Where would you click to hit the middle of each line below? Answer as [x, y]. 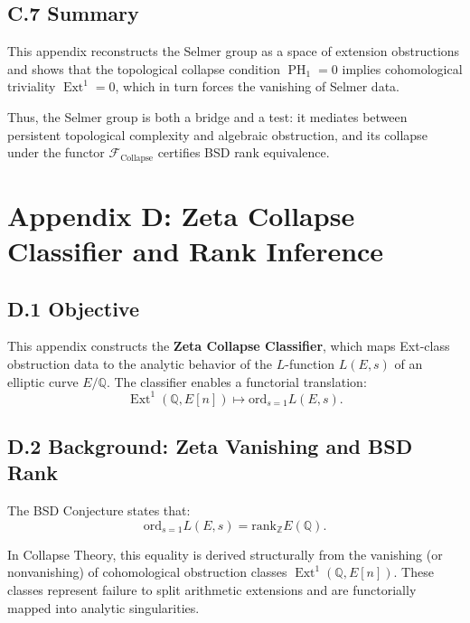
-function [310, 363]
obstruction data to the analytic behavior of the [140, 363]
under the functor [56, 152]
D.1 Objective [73, 308]
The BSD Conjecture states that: [99, 510]
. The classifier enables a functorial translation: [236, 381]
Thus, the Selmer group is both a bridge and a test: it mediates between [207, 116]
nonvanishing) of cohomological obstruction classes [147, 572]
